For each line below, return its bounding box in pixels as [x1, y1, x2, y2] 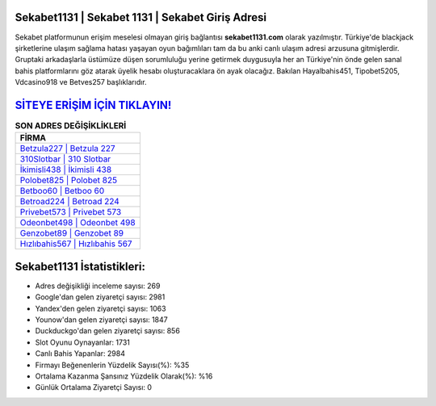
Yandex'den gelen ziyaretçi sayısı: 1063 [35, 303, 166, 313]
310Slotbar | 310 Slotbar [19, 153, 111, 165]
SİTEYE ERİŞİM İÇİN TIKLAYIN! [15, 98, 172, 112]
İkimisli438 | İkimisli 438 [19, 164, 112, 175]
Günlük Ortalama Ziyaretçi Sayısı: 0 [35, 383, 153, 392]
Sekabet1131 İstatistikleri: [15, 259, 145, 274]
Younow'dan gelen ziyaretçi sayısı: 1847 [35, 315, 169, 324]
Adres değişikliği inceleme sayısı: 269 [35, 281, 161, 291]
